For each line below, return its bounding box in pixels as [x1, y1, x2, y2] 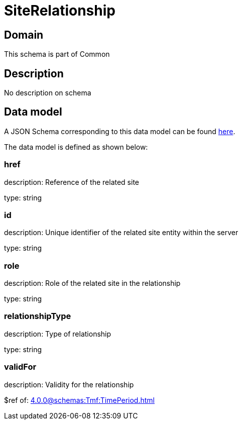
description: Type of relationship [4, 329, 111, 338]
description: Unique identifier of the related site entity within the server [4, 228, 238, 237]
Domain [4, 28, 44, 41]
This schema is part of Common [4, 50, 110, 59]
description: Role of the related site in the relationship [4, 279, 181, 288]
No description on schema [4, 88, 91, 97]
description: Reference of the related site [4, 177, 139, 186]
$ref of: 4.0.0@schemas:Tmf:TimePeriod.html [4, 395, 155, 404]
